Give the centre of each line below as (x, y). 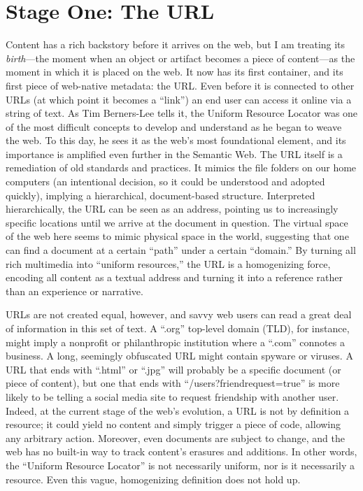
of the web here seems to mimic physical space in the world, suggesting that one (177, 236)
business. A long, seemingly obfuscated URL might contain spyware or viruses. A (179, 356)
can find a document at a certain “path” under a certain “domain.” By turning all (181, 250)
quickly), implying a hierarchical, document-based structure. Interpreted (161, 195)
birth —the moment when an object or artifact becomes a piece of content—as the (180, 58)
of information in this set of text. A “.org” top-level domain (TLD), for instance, (178, 328)
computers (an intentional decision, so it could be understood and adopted (165, 182)
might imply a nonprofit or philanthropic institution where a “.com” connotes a (175, 342)
